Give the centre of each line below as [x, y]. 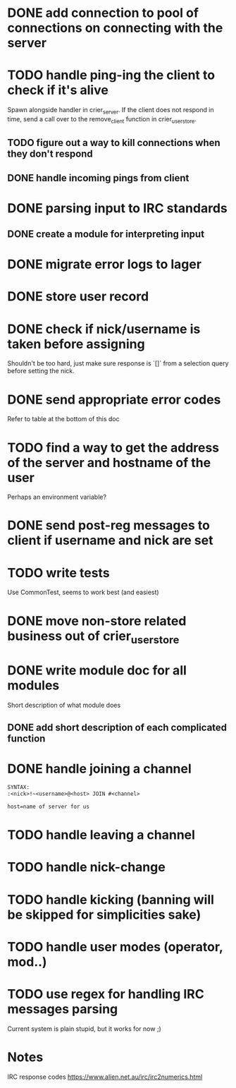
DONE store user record [78, 297]
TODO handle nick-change [86, 868]
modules [33, 685]
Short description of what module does [64, 705]
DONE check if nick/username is [104, 329]
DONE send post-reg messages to [108, 525]
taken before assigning [76, 344]
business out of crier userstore [93, 637]
